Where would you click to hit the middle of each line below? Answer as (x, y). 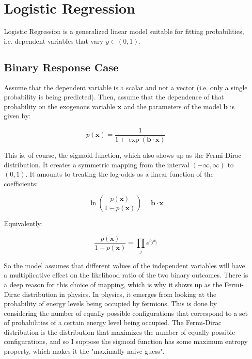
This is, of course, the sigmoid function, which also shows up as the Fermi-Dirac (123, 155)
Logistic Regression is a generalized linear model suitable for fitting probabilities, (124, 31)
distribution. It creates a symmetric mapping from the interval (97, 164)
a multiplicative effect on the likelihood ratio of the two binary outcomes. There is (126, 275)
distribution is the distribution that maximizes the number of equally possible (119, 332)
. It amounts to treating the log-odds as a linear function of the (119, 174)
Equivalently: (24, 223)
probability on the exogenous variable (60, 106)
